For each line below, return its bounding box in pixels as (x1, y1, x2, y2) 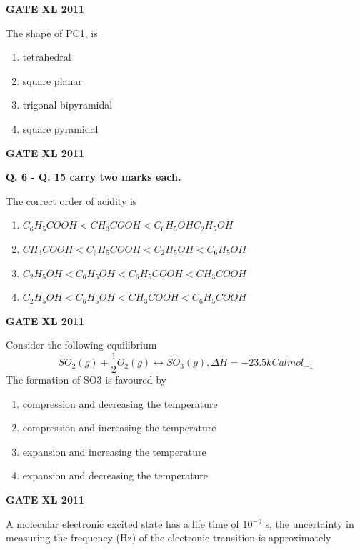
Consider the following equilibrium (6, 337, 157, 352)
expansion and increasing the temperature (22, 444, 206, 459)
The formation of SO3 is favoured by (6, 371, 166, 386)
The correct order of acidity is (6, 193, 137, 208)
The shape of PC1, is (6, 25, 98, 40)
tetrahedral (22, 49, 71, 64)
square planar (22, 73, 82, 88)
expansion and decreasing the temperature (22, 468, 209, 483)
